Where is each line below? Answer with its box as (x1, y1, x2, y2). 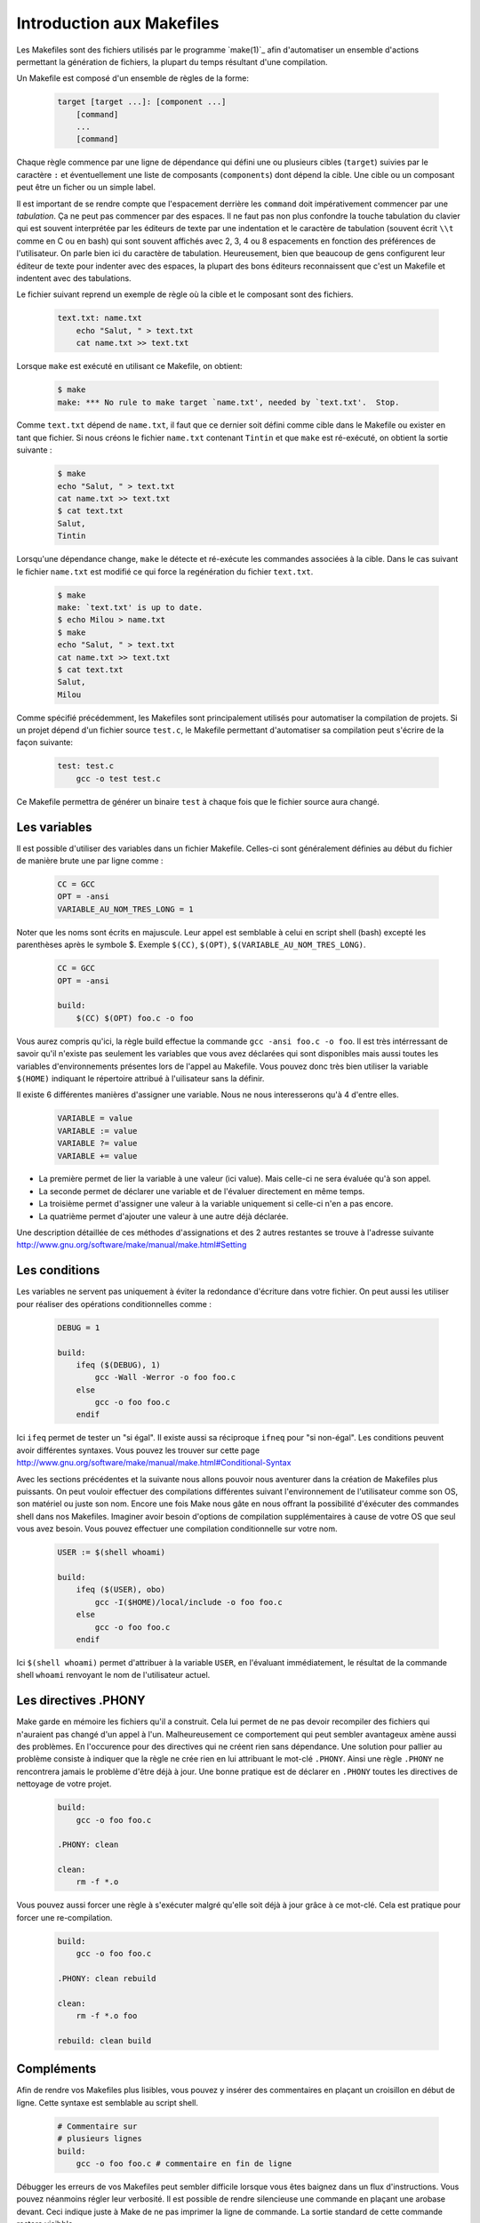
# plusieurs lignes (57, 2134, 142, 2144)
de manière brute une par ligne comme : (16, 855, 164, 866)
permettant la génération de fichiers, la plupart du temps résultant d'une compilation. (16, 56, 328, 67)
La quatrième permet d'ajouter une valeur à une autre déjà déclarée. (38, 1210, 289, 1222)
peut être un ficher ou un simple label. (16, 182, 156, 193)
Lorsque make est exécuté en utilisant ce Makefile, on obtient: (16, 361, 244, 372)
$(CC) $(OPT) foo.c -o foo (76, 1013, 195, 1023)
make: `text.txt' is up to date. (57, 602, 204, 613)
